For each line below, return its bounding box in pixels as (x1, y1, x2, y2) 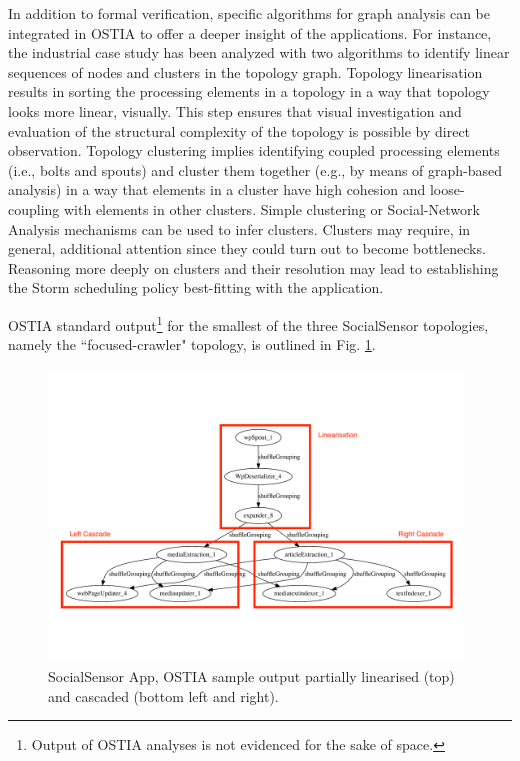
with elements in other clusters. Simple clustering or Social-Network (64, 198, 480, 219)
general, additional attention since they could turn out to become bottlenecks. (8, 238, 486, 259)
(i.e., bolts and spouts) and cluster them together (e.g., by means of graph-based (8, 159, 503, 180)
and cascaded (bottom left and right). (48, 685, 279, 706)
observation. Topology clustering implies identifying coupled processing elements (8, 140, 500, 161)
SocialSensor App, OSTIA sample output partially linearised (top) (48, 666, 455, 687)
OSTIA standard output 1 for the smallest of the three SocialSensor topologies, (8, 311, 489, 335)
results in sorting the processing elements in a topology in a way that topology (8, 81, 490, 102)
